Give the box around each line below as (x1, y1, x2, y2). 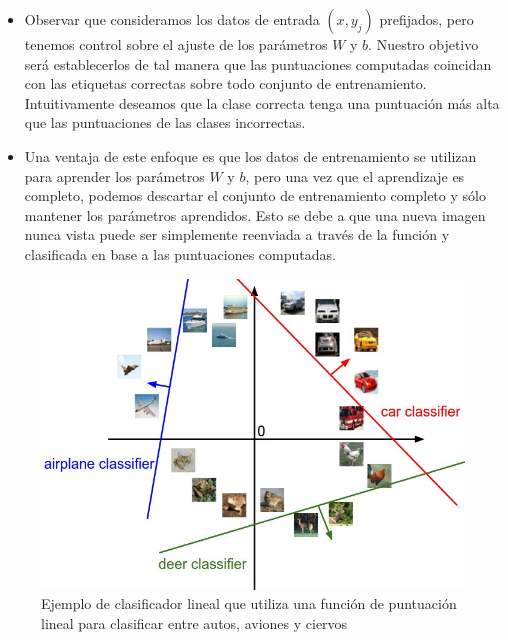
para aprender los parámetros (24, 165, 205, 186)
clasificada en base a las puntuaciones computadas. (24, 243, 336, 264)
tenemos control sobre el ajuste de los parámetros (24, 34, 328, 54)
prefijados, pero (379, 9, 474, 29)
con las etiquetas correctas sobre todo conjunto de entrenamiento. (24, 73, 427, 94)
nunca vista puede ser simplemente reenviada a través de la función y (24, 224, 450, 245)
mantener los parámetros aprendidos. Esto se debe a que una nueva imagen (24, 204, 486, 225)
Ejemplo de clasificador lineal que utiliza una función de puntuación (41, 593, 457, 614)
